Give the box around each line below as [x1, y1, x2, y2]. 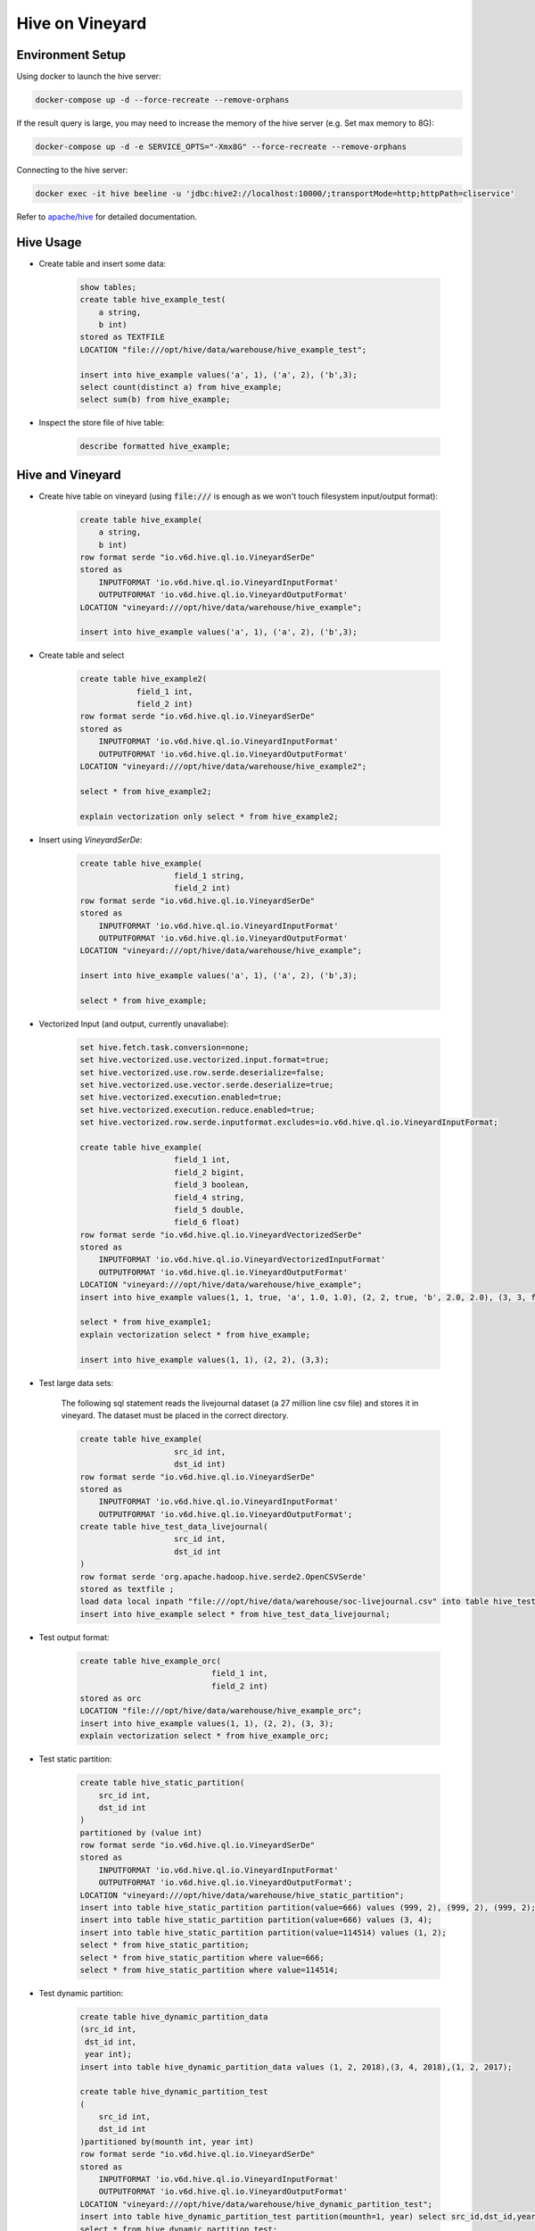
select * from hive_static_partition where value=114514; [79, 1964, 339, 1975]
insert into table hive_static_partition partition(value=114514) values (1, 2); [79, 1928, 448, 1937]
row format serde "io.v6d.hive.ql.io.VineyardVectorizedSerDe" [79, 1230, 363, 1240]
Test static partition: [38, 1754, 112, 1764]
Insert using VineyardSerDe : [38, 834, 143, 845]
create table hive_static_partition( [79, 1778, 245, 1788]
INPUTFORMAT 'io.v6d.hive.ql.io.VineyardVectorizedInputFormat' [98, 1255, 386, 1265]
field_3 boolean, [174, 1180, 250, 1190]
